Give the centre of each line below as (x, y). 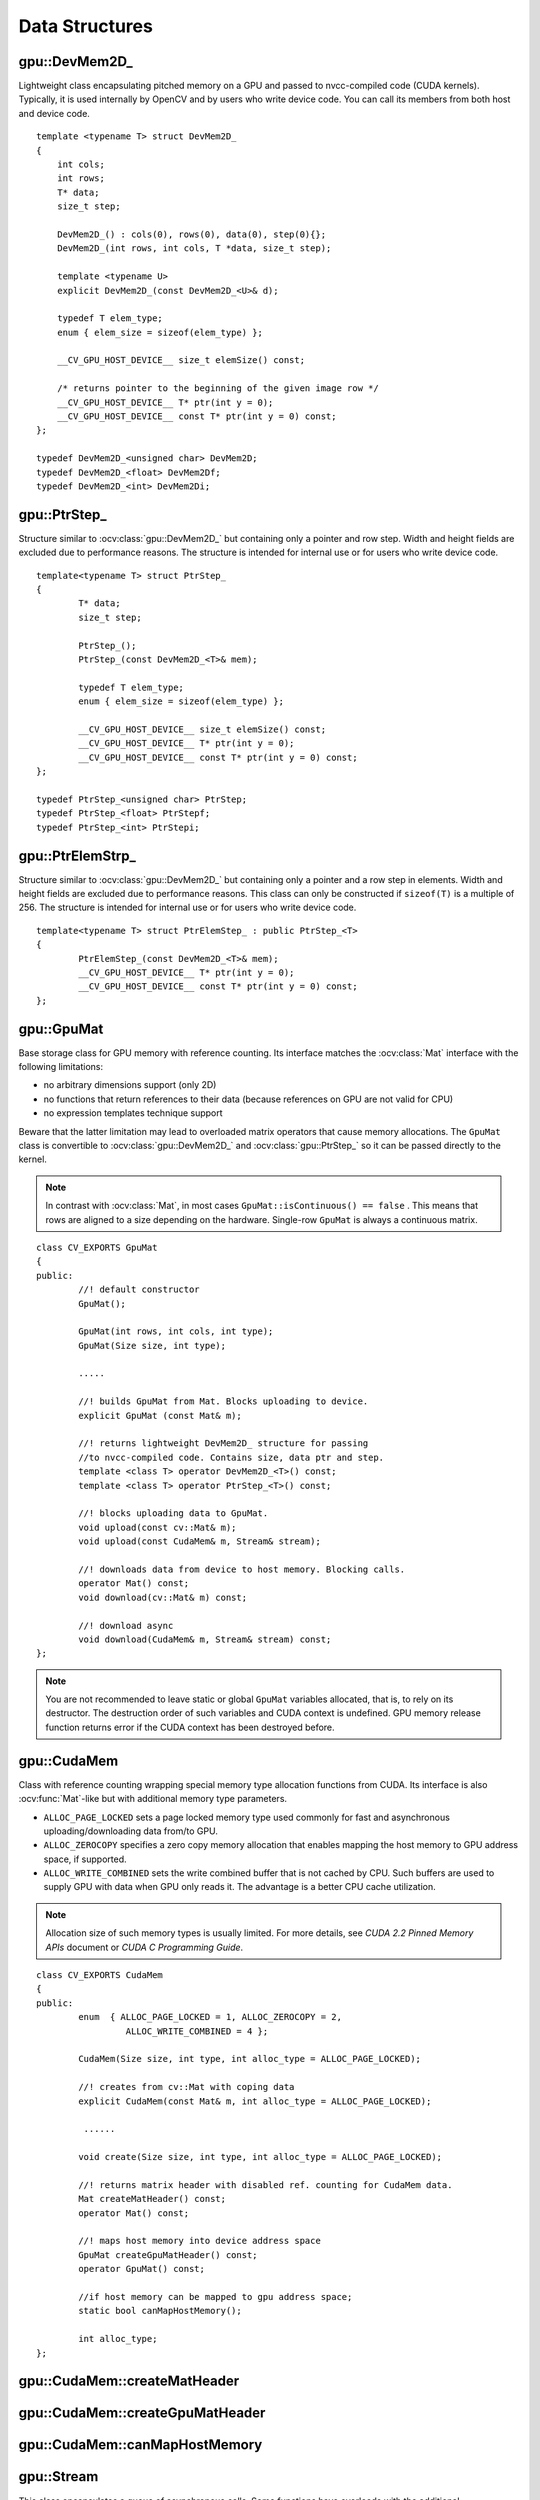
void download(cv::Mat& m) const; (163, 1597)
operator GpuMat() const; (141, 2269)
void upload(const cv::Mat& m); (157, 1527)
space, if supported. (85, 1859)
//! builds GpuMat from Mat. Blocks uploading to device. (223, 1401)
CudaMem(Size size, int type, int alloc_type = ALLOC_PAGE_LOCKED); (250, 2059)
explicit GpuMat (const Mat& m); (160, 1415)
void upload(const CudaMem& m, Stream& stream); (200, 1541)
